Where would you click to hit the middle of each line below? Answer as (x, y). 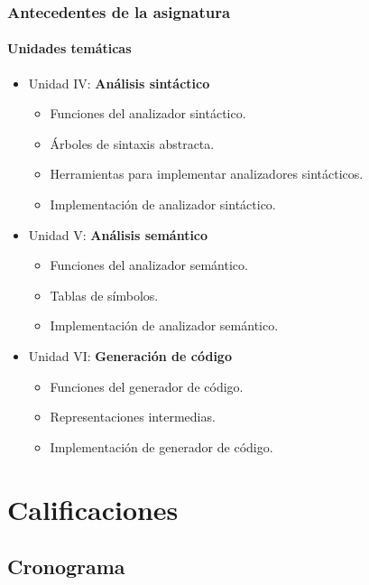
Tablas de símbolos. (104, 295)
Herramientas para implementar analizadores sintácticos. (207, 174)
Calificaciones (93, 509)
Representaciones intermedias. (133, 417)
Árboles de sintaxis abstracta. (132, 143)
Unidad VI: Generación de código (130, 355)
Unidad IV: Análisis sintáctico (119, 83)
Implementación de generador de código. (161, 446)
